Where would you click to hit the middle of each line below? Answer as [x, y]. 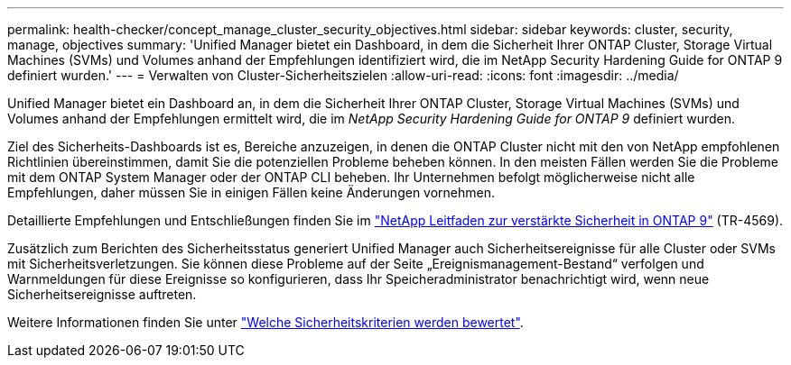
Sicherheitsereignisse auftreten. [102, 294]
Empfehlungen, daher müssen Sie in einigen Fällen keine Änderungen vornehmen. [251, 192]
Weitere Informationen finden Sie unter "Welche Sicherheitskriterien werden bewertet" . [265, 322]
